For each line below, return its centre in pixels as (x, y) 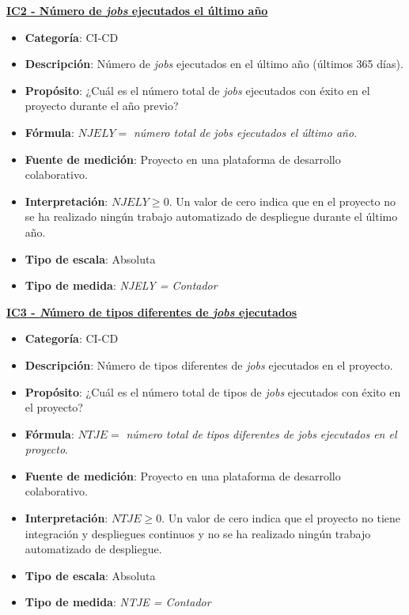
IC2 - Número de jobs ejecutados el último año (137, 10)
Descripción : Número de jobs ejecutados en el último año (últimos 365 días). (214, 64)
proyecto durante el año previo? (102, 106)
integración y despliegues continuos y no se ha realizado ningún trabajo (198, 533)
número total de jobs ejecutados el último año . (245, 132)
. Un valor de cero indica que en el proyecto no (282, 201)
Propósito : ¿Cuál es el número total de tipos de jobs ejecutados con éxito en (213, 391)
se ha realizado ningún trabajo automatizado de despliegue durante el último (211, 216)
